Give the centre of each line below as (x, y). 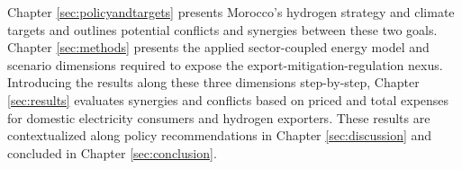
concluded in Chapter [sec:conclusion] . (112, 152)
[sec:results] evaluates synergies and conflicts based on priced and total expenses (228, 99)
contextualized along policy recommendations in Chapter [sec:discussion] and (220, 135)
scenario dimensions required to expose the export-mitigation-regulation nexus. (225, 64)
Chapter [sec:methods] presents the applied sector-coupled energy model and (218, 47)
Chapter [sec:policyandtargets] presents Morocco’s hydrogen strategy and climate (231, 12)
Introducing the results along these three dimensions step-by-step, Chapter (213, 82)
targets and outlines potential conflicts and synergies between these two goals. (222, 29)
